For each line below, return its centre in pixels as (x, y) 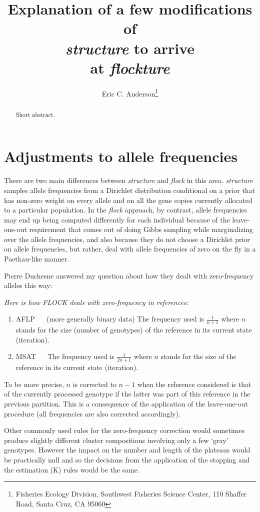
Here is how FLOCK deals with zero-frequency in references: (96, 302)
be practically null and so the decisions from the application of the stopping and (127, 460)
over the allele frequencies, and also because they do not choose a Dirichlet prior (127, 239)
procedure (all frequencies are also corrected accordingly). (92, 413)
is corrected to (94, 384)
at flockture (130, 67)
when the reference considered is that (194, 384)
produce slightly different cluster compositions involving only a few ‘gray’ (116, 440)
